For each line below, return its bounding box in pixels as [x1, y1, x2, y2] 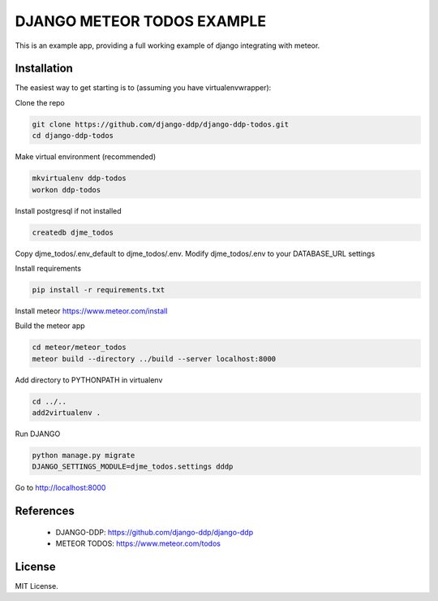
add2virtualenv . [32, 409, 101, 417]
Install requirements [15, 263, 81, 273]
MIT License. [15, 582, 58, 591]
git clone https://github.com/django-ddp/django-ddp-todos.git [32, 119, 290, 129]
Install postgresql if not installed [15, 205, 122, 215]
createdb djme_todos [32, 227, 114, 237]
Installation [15, 62, 73, 76]
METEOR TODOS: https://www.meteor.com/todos [55, 538, 221, 548]
